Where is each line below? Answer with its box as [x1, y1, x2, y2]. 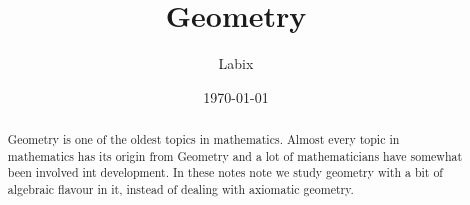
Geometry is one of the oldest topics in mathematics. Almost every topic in [7, 131, 400, 148]
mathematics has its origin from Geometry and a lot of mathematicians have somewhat [7, 147, 463, 164]
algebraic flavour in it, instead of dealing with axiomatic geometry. [7, 181, 354, 198]
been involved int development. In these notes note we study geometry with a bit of [7, 164, 443, 181]
